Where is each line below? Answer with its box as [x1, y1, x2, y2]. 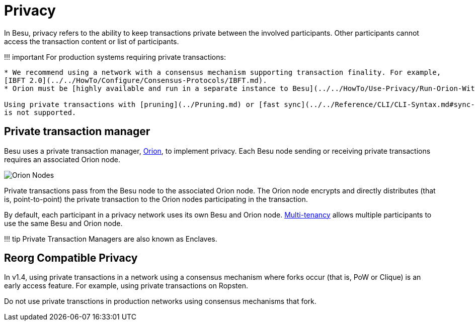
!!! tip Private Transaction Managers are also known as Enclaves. [4, 234, 217, 243]
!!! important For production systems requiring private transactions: [4, 52, 226, 61]
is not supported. [4, 108, 76, 117]
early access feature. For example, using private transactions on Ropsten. [4, 281, 248, 290]
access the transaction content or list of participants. [4, 37, 179, 46]
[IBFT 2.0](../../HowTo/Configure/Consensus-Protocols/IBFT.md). [4, 76, 267, 84]
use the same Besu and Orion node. [4, 219, 123, 228]
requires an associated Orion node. [4, 155, 120, 164]
